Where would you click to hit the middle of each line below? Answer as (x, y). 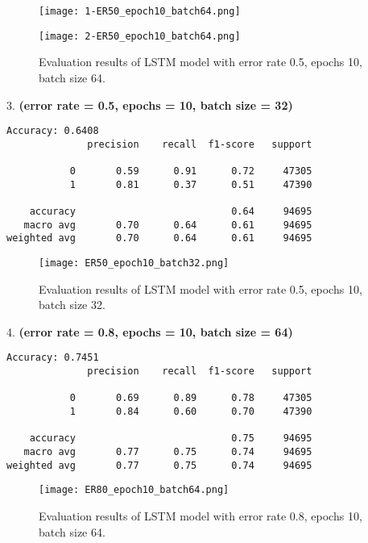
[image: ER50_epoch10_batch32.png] (134, 263)
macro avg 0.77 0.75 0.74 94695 (168, 452)
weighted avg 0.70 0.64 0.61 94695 (159, 238)
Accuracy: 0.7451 (53, 358)
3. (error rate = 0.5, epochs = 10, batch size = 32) (150, 104)
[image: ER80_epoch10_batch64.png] (134, 490)
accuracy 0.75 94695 (171, 439)
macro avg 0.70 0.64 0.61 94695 (168, 225)
